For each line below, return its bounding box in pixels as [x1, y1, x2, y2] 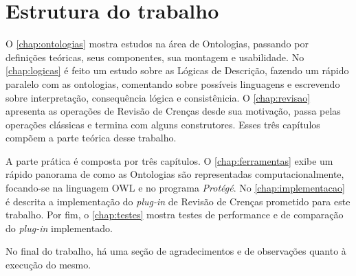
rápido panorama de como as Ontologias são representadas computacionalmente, [5, 167, 344, 181]
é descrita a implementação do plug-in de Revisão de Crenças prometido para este [5, 194, 351, 208]
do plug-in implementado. [5, 220, 113, 235]
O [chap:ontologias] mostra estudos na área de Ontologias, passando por [5, 36, 309, 51]
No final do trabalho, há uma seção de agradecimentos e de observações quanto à [5, 244, 346, 258]
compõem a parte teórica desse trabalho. [5, 130, 177, 145]
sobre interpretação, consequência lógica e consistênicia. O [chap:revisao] [5, 90, 311, 104]
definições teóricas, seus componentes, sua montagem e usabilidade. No [5, 49, 304, 64]
